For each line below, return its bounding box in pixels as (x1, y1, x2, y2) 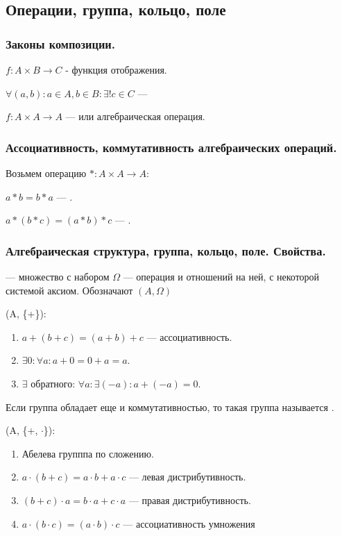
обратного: (31, 376, 76, 390)
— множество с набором (6, 269, 110, 283)
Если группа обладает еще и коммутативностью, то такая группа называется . (6, 399, 334, 414)
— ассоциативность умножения (123, 516, 255, 530)
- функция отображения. (65, 62, 167, 76)
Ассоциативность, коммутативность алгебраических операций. (6, 138, 337, 156)
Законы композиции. (6, 35, 115, 52)
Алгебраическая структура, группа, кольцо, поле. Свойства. (6, 242, 326, 259)
